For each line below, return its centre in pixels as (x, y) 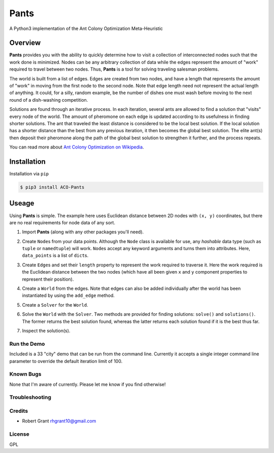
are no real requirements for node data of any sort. (62, 222)
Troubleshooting (30, 398)
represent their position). (48, 279)
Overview (25, 43)
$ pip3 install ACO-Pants (52, 187)
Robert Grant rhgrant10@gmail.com (59, 421)
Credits (19, 411)
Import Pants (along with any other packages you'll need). (83, 232)
